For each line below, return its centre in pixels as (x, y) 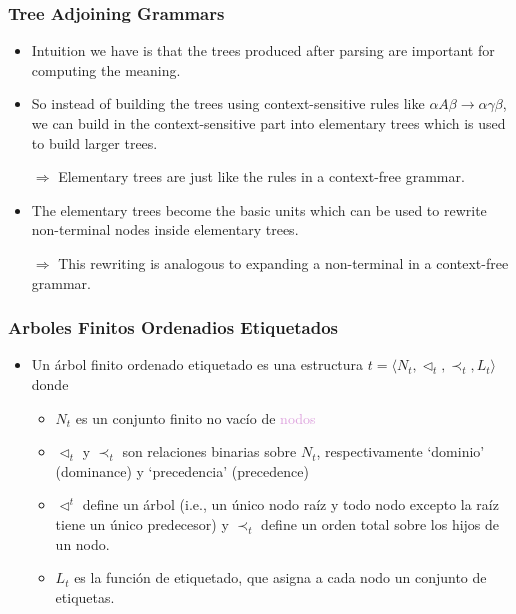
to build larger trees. (94, 142)
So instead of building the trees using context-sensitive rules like (228, 103)
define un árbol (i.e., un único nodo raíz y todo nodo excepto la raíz (290, 504)
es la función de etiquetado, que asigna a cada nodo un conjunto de (280, 577)
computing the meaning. (106, 69)
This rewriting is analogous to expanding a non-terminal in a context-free (283, 262)
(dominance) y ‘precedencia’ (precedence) (182, 470)
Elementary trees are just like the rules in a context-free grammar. (261, 176)
